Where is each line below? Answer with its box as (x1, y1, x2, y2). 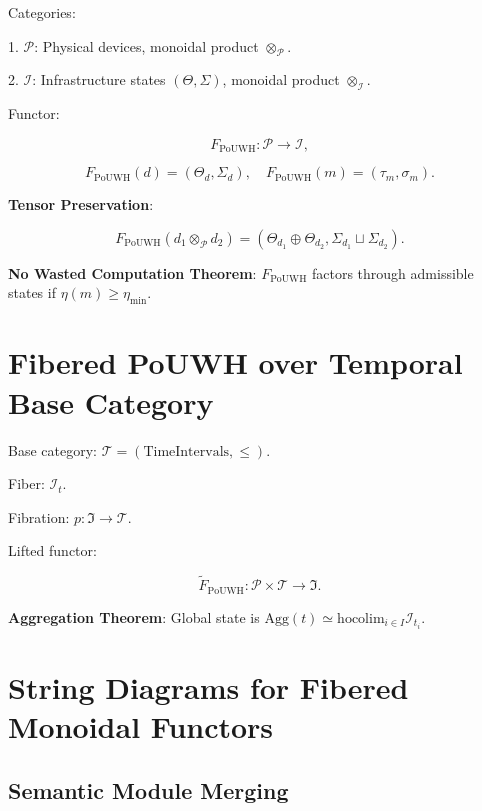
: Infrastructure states (32, 69, 166, 90)
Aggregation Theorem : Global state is (8, 606, 260, 627)
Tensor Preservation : (8, 194, 154, 215)
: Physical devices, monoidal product (34, 35, 259, 56)
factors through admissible (311, 262, 474, 283)
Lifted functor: (8, 540, 97, 561)
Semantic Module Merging (8, 774, 289, 805)
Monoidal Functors (8, 706, 274, 747)
